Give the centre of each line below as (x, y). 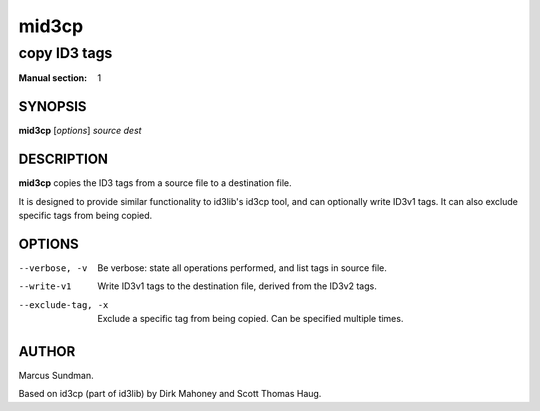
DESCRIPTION (63, 159)
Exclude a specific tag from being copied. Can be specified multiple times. (250, 319)
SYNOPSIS (52, 106)
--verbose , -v (53, 268)
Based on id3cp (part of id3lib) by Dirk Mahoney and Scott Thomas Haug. (170, 394)
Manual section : (53, 78)
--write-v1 (45, 286)
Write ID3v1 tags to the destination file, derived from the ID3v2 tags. (237, 286)
